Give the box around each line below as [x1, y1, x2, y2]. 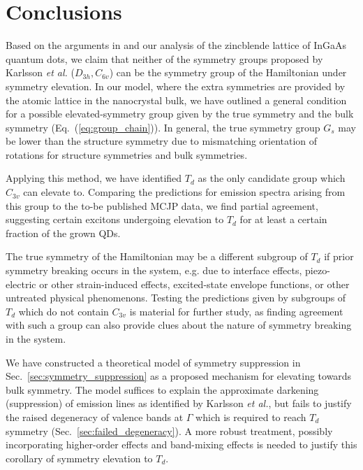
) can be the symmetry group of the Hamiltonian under [109, 65, 347, 80]
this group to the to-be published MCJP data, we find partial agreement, [6, 198, 318, 213]
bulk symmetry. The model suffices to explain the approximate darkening [6, 382, 319, 397]
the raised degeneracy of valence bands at [6, 409, 184, 424]
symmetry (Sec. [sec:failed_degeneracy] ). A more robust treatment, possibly [6, 423, 333, 438]
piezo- [305, 263, 330, 278]
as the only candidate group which [198, 171, 346, 185]
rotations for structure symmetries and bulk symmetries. [6, 147, 248, 162]
